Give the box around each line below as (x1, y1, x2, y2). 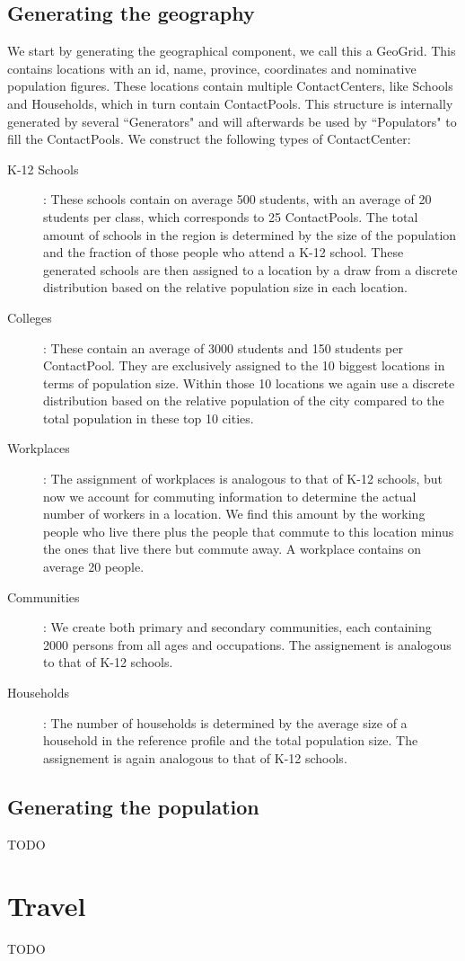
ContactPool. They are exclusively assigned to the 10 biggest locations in (43, 356, 445, 375)
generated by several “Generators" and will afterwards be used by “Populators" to (7, 111, 457, 130)
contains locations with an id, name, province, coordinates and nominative (7, 58, 417, 77)
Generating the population (7, 792, 259, 820)
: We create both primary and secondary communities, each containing (43, 618, 432, 636)
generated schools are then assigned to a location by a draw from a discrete (43, 260, 458, 279)
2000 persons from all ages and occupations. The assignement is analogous (43, 635, 452, 654)
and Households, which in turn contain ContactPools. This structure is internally (7, 93, 453, 112)
